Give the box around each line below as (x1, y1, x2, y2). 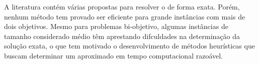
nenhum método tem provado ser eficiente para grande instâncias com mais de (4, 11, 245, 21)
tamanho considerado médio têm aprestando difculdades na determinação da (4, 30, 240, 41)
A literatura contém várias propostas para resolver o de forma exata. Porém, (4, 1, 240, 11)
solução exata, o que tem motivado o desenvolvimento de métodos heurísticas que (4, 40, 255, 51)
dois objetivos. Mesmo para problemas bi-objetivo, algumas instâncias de (4, 21, 228, 31)
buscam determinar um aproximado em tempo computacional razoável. (4, 50, 223, 60)
